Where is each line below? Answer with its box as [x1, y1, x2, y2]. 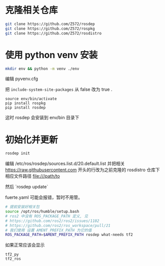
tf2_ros [5, 256, 21, 261]
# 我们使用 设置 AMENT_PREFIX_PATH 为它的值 [5, 227, 92, 233]
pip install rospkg [5, 101, 46, 106]
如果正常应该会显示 [5, 242, 45, 248]
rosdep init [5, 151, 30, 156]
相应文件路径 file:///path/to [5, 173, 60, 179]
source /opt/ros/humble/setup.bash [5, 209, 79, 214]
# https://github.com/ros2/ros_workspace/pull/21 [5, 223, 111, 228]
